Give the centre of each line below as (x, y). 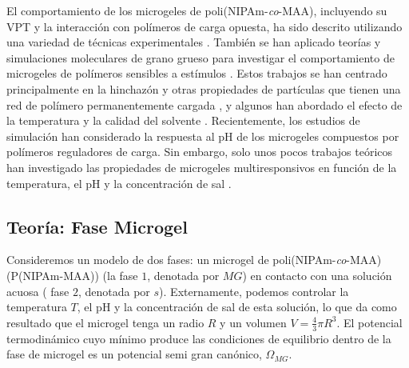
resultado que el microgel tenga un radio (105, 322)
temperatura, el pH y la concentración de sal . (119, 183)
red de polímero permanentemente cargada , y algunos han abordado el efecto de (204, 104)
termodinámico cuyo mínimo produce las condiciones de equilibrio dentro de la (199, 338)
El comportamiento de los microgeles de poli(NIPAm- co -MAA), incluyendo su (197, 10)
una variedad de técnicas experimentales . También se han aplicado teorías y (194, 42)
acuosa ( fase (38, 291)
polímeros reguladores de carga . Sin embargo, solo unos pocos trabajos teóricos (200, 152)
